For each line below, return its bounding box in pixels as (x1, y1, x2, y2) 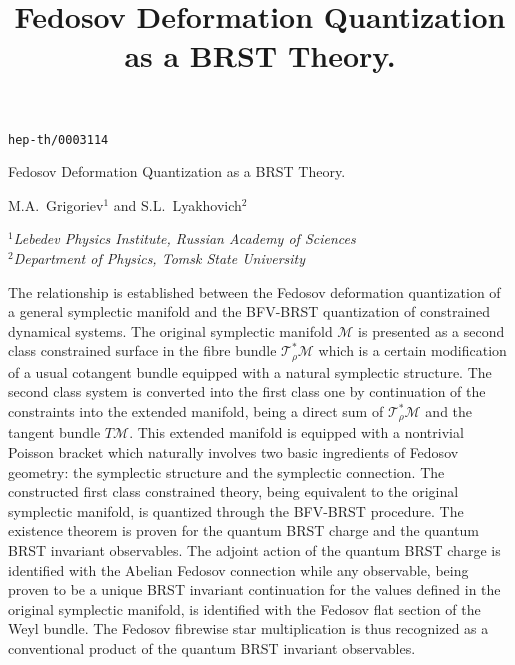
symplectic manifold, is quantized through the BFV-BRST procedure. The (8, 500, 464, 521)
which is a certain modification (318, 340, 507, 361)
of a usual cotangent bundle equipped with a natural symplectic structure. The (8, 361, 492, 382)
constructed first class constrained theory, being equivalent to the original (8, 481, 459, 502)
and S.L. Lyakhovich (113, 194, 242, 215)
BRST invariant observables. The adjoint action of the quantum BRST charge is (8, 540, 501, 561)
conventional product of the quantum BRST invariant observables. (8, 638, 416, 658)
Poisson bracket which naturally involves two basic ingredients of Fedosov (8, 442, 459, 463)
